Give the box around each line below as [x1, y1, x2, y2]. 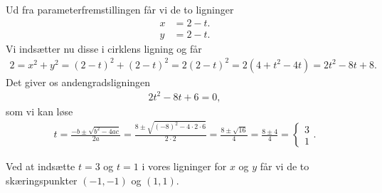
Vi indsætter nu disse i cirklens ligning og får [6, 41, 202, 56]
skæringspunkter [6, 172, 78, 187]
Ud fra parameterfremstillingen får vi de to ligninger [6, 2, 234, 16]
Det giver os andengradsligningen [6, 74, 151, 89]
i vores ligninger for [142, 159, 227, 174]
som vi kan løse [6, 103, 73, 118]
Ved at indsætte [6, 159, 75, 174]
